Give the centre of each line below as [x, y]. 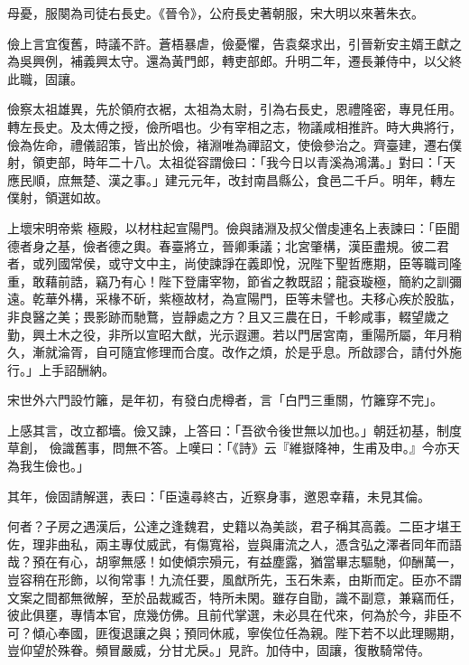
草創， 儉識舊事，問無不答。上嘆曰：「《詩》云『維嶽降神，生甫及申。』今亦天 [234, 448]
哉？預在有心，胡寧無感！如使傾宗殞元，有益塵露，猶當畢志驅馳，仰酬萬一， [234, 562]
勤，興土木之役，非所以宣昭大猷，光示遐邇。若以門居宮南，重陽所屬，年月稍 [234, 334]
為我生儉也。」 [48, 466]
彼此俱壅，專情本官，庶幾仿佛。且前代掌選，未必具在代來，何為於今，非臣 [228, 615]
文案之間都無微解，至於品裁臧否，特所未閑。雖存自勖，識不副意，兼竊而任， [234, 597]
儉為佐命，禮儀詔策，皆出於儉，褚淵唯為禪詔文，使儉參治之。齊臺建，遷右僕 [234, 144]
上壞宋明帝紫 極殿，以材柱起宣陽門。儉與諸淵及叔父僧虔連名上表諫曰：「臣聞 [234, 227]
